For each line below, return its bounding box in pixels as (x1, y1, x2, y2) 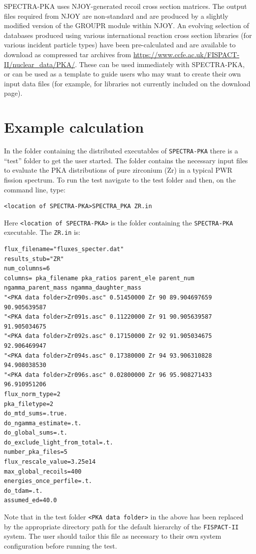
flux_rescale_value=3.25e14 (4, 458, 96, 466)
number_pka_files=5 (4, 448, 67, 456)
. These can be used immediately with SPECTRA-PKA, (75, 59, 245, 69)
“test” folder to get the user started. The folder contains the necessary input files (4, 155, 248, 165)
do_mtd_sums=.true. (4, 410, 67, 417)
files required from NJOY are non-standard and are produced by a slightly (4, 10, 228, 21)
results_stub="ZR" (4, 255, 64, 262)
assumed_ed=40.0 (4, 497, 57, 504)
